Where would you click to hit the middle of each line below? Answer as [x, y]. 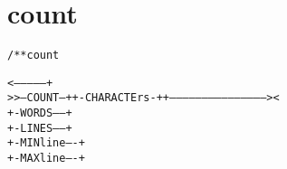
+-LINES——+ [40, 128]
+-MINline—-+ [46, 143]
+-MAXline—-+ [46, 159]
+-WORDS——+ [40, 113]
